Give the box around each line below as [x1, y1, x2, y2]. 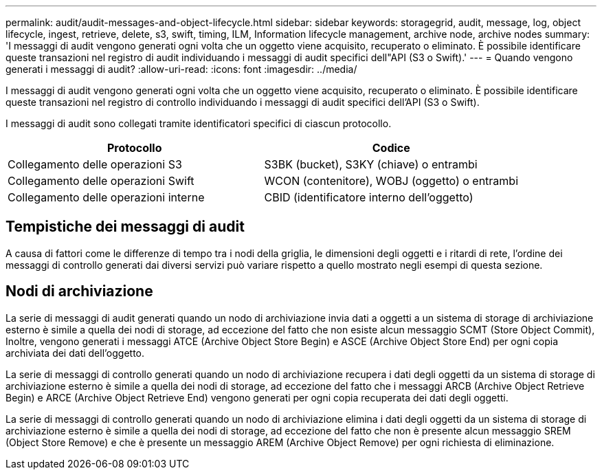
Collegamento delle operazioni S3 [8, 157, 182, 171]
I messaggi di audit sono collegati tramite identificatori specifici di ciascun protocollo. [5, 118, 392, 129]
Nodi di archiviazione [5, 283, 153, 300]
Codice [372, 141, 410, 155]
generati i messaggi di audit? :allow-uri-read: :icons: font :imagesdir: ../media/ [5, 63, 357, 75]
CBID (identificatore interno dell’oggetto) [264, 190, 473, 204]
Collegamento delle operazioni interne [8, 190, 205, 204]
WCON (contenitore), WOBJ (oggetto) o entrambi [264, 174, 519, 188]
